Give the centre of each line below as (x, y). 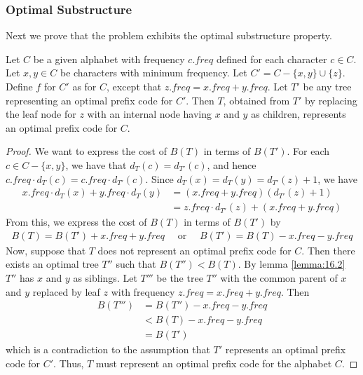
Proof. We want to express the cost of (87, 151)
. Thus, (69, 363)
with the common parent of (279, 278)
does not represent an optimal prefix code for (194, 250)
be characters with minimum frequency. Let (153, 73)
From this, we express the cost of (76, 222)
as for (84, 86)
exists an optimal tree (52, 264)
